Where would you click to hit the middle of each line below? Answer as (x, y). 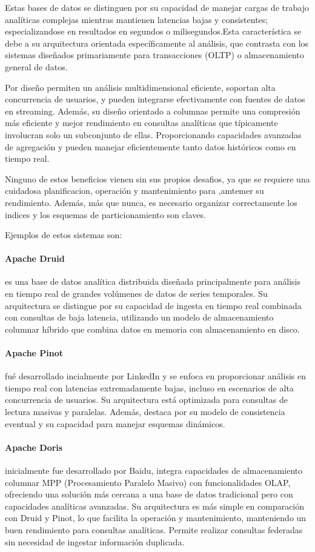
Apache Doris (34, 447)
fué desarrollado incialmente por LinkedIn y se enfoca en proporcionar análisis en (155, 376)
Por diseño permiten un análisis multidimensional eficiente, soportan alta (140, 87)
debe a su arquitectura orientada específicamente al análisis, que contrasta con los (157, 43)
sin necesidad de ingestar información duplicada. (95, 541)
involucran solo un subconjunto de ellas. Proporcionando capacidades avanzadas (153, 134)
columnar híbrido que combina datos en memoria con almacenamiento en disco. (152, 329)
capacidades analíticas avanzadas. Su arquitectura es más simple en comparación (155, 506)
